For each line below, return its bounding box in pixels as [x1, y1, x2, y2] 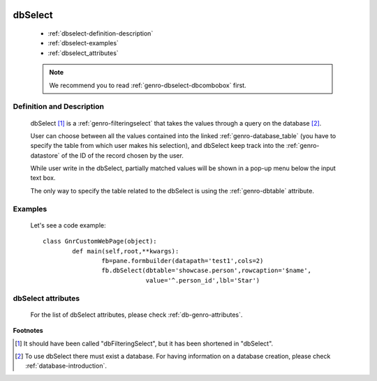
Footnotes [13, 327, 43, 335]
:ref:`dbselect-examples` [47, 39, 119, 47]
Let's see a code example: [30, 221, 106, 230]
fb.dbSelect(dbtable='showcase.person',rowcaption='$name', [101, 267, 312, 275]
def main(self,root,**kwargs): [72, 247, 179, 255]
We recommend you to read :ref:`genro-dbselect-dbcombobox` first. [49, 81, 247, 89]
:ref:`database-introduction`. [25, 361, 108, 370]
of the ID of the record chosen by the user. [61, 151, 184, 160]
